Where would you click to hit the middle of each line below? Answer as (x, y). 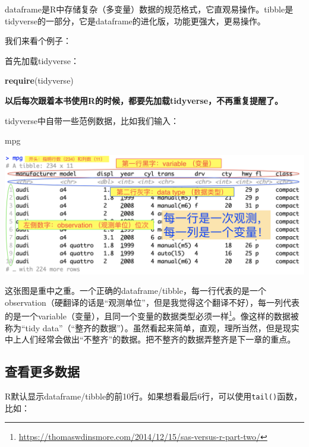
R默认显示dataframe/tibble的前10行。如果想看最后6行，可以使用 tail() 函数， (154, 396)
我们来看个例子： (38, 41)
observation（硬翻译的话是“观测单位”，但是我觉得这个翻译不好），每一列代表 (152, 302)
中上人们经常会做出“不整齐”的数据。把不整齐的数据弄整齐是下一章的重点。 (150, 339)
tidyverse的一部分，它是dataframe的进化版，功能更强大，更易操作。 (135, 20)
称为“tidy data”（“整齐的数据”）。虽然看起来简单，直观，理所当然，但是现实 (152, 327)
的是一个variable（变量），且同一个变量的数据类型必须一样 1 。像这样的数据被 (152, 315)
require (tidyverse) (39, 80)
